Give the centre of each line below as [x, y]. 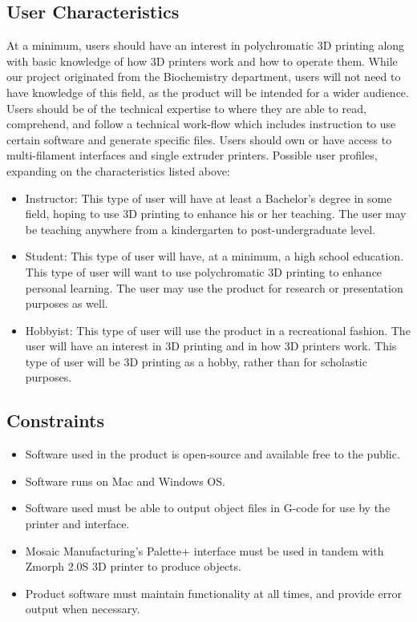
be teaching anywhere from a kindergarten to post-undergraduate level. [200, 229]
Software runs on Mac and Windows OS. [125, 481]
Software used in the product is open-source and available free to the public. [213, 454]
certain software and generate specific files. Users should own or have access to [199, 139]
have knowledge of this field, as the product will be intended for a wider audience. [208, 92]
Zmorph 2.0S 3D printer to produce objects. [133, 566]
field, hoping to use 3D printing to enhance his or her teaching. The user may [216, 214]
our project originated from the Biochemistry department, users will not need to [204, 77]
